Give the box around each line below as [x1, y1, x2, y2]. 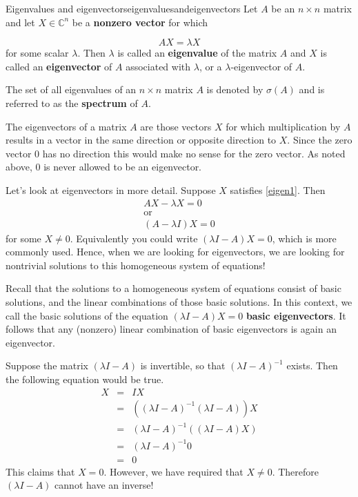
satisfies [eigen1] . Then [230, 182, 326, 197]
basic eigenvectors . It [246, 308, 346, 322]
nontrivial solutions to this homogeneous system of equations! [6, 257, 266, 272]
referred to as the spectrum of [6, 95, 138, 110]
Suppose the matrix [6, 358, 88, 373]
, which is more [272, 231, 337, 245]
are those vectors [140, 119, 212, 133]
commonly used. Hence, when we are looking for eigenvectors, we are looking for [6, 244, 345, 259]
